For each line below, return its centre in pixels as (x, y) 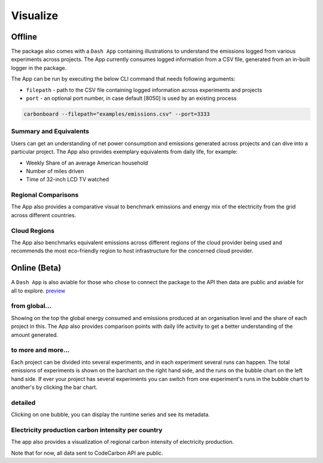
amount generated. (35, 334)
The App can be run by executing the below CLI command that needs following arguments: (123, 79)
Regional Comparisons (45, 195)
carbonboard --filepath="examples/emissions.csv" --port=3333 (117, 114)
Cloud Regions (33, 230)
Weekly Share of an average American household (87, 163)
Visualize (35, 16)
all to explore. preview (38, 291)
